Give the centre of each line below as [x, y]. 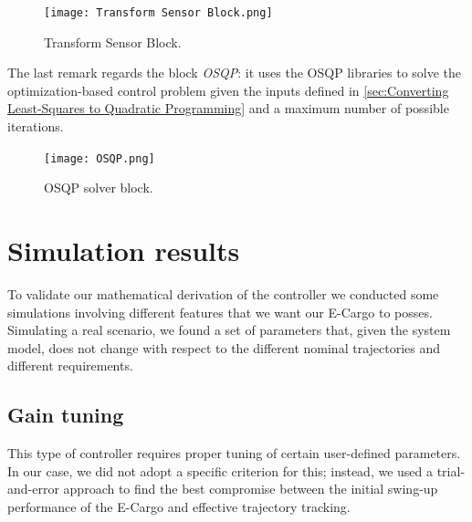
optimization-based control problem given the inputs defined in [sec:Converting [228, 90]
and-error [33, 489]
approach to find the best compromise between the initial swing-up [251, 489]
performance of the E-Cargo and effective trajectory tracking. [179, 506]
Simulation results [124, 251]
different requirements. [70, 365]
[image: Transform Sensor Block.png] [158, 13]
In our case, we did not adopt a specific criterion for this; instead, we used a [220, 470]
